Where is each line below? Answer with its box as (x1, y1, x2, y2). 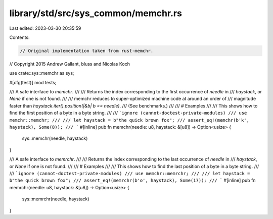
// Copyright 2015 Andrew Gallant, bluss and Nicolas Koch (9, 61, 130, 67)
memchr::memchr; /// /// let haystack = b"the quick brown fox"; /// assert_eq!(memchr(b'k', (9, 117, 250, 123)
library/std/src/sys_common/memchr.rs (9, 8, 182, 19)
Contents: (9, 34, 30, 40)
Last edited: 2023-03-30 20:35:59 (9, 25, 81, 31)
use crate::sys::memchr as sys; (9, 70, 74, 76)
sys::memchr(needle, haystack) (22, 135, 88, 141)
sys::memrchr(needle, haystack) (22, 196, 89, 202)
